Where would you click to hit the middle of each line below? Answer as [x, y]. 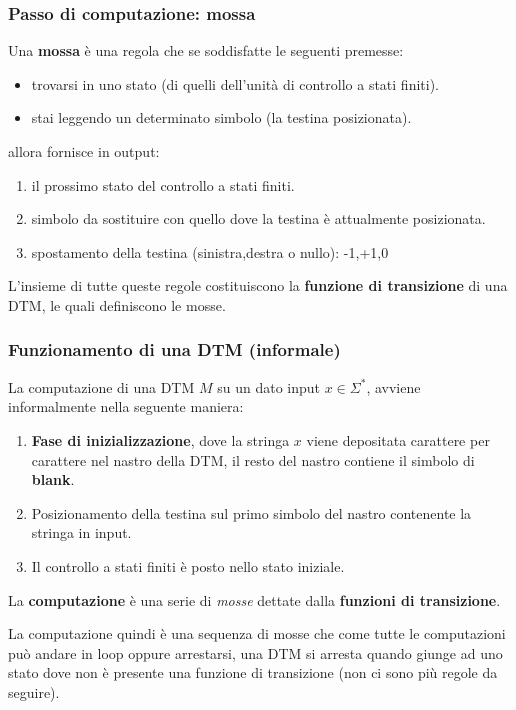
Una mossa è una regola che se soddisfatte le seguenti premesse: [206, 50]
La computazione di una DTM [101, 386]
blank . [53, 479]
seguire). [34, 691]
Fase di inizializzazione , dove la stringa [160, 439]
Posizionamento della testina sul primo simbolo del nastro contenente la [251, 512]
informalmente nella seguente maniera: [126, 406]
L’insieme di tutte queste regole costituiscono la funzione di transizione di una [258, 285]
